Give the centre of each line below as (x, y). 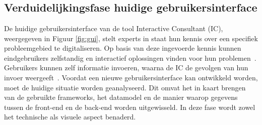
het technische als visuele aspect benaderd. (70, 117)
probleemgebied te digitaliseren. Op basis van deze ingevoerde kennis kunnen (123, 48)
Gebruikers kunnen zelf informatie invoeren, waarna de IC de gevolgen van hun (126, 68)
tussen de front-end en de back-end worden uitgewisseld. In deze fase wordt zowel (130, 107)
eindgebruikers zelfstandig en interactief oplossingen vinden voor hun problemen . (130, 57)
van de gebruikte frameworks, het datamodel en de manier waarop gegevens (121, 97)
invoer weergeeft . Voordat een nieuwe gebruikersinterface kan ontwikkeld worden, (131, 77)
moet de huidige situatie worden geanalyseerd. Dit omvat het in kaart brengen (125, 87)
